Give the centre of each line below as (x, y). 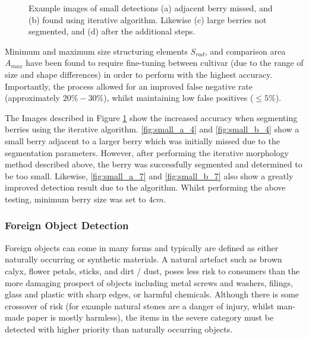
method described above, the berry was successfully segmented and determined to (154, 164)
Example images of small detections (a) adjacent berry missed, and (151, 8)
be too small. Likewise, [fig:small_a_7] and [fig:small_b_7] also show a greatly (149, 175)
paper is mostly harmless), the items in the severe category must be (150, 317)
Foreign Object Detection (67, 225)
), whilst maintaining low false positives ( (179, 98)
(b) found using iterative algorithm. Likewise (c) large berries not (148, 19)
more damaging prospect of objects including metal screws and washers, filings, (149, 282)
